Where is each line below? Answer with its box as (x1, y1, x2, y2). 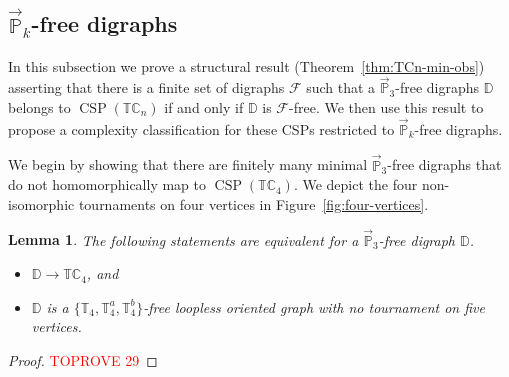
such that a (306, 77, 376, 98)
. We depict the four (293, 174, 418, 195)
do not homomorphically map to (8, 174, 207, 195)
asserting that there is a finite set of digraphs (8, 77, 285, 98)
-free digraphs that (387, 154, 502, 175)
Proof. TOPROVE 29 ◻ (8, 349, 158, 370)
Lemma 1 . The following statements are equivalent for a (8, 229, 359, 250)
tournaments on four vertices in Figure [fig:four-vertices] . (78, 193, 429, 214)
